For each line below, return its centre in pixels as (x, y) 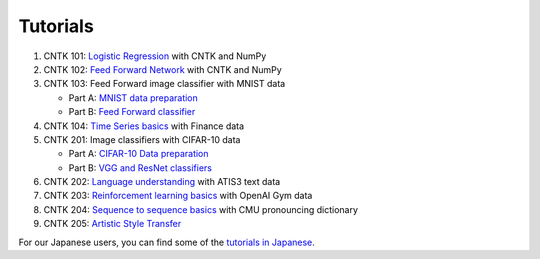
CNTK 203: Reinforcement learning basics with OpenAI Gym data (178, 196)
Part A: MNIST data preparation (133, 97)
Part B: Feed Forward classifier (132, 112)
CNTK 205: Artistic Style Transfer (112, 224)
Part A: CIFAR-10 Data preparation (138, 154)
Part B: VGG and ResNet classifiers (140, 167)
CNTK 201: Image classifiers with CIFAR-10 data (142, 139)
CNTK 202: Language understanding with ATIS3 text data (162, 182)
